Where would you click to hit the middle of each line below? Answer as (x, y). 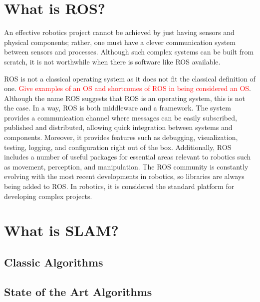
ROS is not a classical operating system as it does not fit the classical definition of (130, 78)
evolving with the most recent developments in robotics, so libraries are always (124, 176)
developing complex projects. (48, 196)
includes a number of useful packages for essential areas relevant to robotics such (128, 157)
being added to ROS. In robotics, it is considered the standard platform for (119, 186)
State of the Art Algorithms (78, 291)
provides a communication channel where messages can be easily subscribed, (121, 117)
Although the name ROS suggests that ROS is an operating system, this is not (125, 98)
